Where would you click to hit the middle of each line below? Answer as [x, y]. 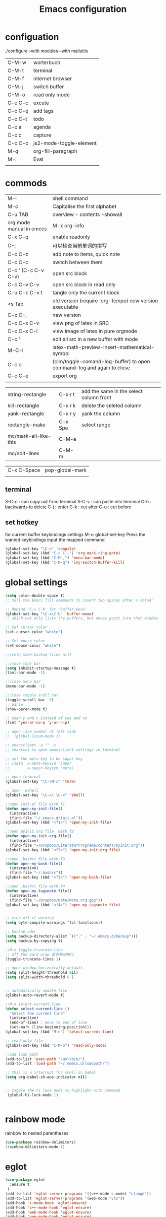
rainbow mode [35, 1119]
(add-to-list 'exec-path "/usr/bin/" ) [45, 1059]
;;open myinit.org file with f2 [40, 832]
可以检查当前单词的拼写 [80, 246]
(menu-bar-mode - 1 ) [25, 686]
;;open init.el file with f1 [35, 804]
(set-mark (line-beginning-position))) [51, 1027]
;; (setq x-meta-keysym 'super [38, 763]
